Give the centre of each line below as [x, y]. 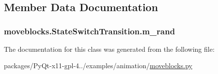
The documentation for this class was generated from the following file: [109, 49]
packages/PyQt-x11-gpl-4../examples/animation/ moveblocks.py [98, 65]
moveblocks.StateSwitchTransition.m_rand [90, 31]
